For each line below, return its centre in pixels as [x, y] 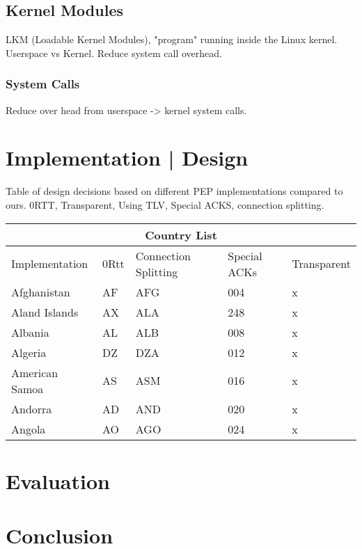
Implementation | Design [127, 158]
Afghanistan [41, 292]
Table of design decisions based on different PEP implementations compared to [174, 191]
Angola [29, 429]
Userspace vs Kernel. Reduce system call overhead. [114, 53]
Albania [30, 332]
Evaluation [58, 480]
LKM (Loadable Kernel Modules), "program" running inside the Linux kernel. [172, 39]
